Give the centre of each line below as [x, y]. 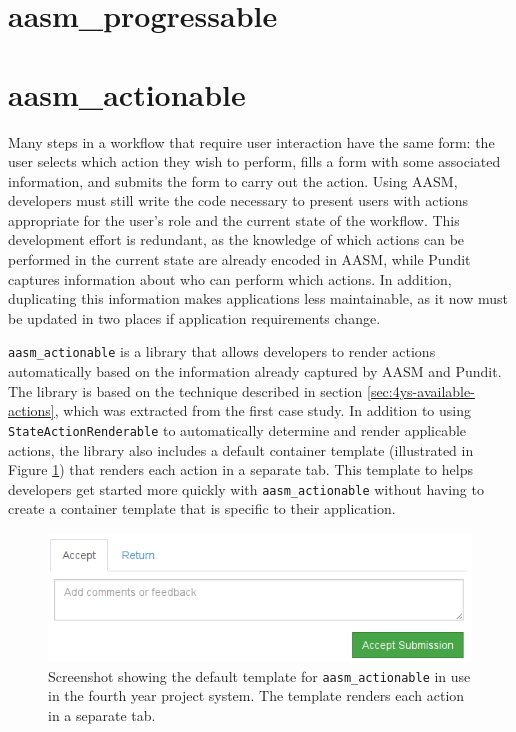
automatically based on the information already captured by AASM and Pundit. [255, 371]
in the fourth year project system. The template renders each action [256, 695]
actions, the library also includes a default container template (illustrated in [241, 449]
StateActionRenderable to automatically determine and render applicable [237, 429]
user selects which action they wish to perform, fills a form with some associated [254, 161]
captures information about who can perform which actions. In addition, [230, 278]
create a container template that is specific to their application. [202, 508]
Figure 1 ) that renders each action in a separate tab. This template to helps [240, 469]
